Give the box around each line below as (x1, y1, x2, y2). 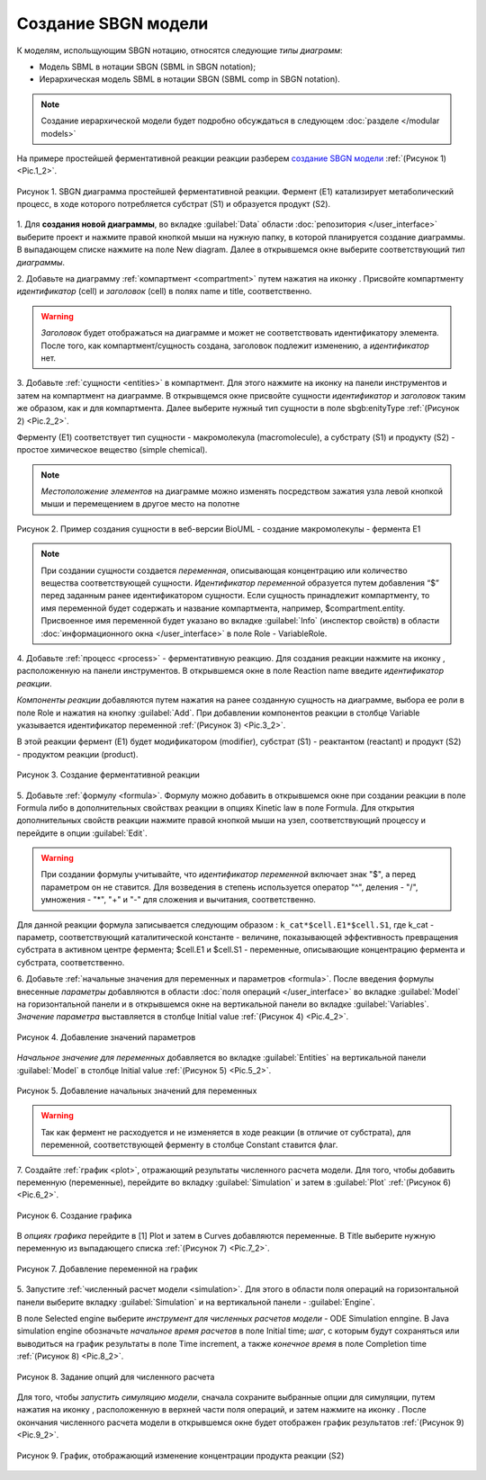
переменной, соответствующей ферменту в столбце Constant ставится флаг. (40, 1139, 338, 1151)
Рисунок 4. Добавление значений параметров (16, 1031, 196, 1043)
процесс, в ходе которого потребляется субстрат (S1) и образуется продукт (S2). (16, 199, 331, 210)
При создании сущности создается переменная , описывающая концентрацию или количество (40, 565, 409, 576)
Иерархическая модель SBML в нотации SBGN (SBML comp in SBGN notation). (39, 74, 341, 85)
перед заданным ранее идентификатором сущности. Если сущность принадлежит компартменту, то (40, 590, 430, 601)
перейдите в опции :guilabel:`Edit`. (16, 828, 148, 839)
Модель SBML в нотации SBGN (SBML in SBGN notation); (39, 61, 256, 72)
